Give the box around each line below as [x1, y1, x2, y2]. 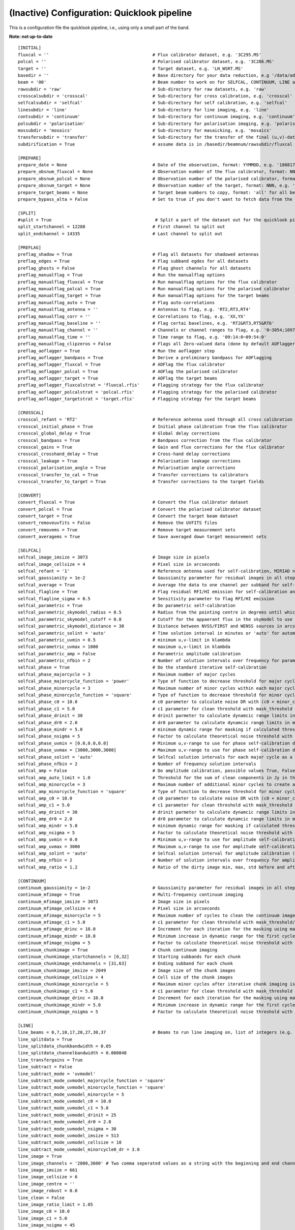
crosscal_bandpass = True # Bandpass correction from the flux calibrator [18, 437, 272, 443]
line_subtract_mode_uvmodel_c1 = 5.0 [18, 1105, 109, 1111]
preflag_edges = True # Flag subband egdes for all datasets [18, 258, 249, 264]
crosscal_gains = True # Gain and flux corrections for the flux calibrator [18, 444, 285, 450]
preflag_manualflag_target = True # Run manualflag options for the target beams [18, 293, 269, 299]
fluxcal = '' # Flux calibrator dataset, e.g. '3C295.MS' [18, 52, 262, 58]
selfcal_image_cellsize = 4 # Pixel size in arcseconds [18, 561, 220, 567]
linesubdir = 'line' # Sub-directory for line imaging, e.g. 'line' [18, 107, 269, 113]
